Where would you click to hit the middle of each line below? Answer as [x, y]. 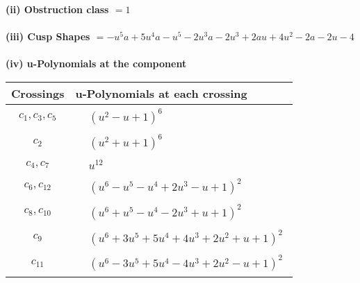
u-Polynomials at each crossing [161, 93]
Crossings [38, 93]
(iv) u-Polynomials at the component [96, 63]
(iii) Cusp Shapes [48, 36]
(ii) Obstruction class [57, 9]
